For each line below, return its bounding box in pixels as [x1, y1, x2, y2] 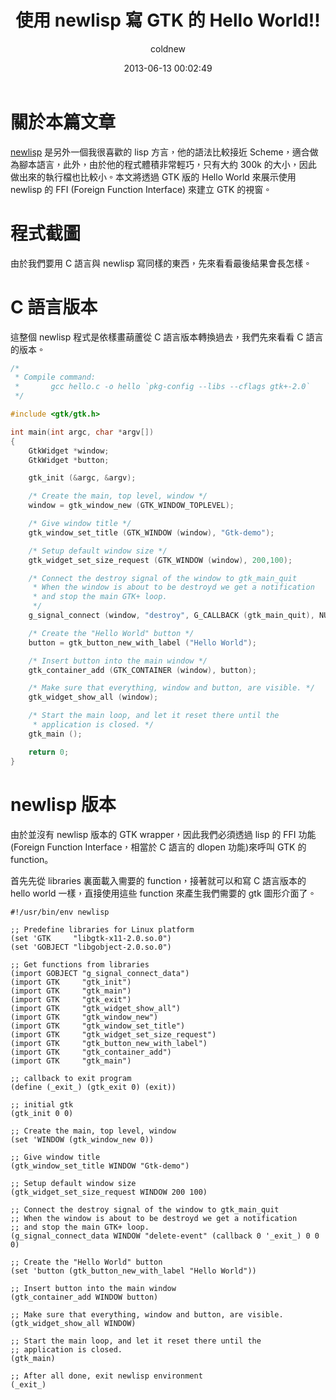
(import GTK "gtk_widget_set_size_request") [10, 1029, 217, 1040]
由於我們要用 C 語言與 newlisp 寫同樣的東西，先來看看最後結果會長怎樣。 [10, 257, 313, 269]
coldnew [150, 42, 186, 55]
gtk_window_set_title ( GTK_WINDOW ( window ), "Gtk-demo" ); [28, 527, 275, 538]
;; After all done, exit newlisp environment [10, 1371, 203, 1381]
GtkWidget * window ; [28, 446, 110, 456]
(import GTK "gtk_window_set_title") [10, 1021, 186, 1031]
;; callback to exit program [10, 1073, 132, 1083]
